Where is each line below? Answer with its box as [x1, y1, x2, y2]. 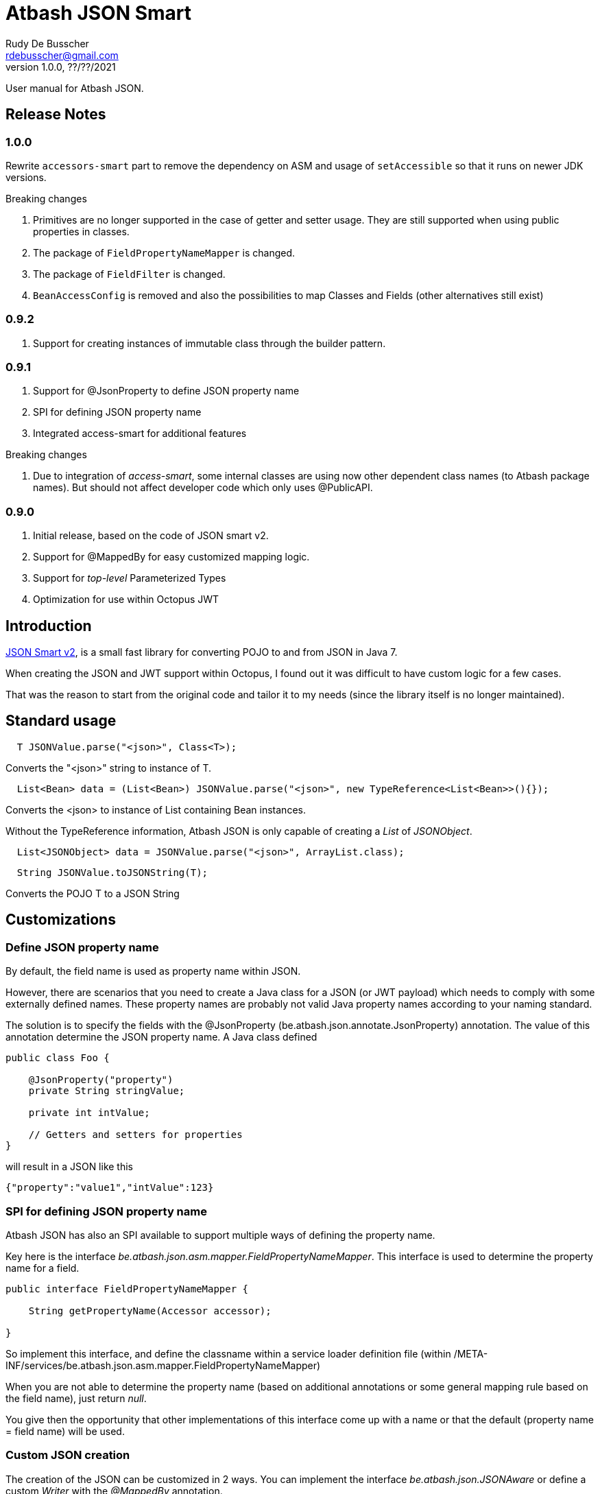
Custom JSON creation [5, 1448, 130, 1462]
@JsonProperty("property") [28, 1074, 173, 1086]
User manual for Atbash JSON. [5, 82, 144, 94]
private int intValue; [28, 1107, 150, 1119]
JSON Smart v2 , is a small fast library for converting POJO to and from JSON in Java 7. [5, 646, 398, 659]
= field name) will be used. [5, 1425, 125, 1437]
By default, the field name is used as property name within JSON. [5, 965, 301, 977]
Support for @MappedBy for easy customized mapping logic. [33, 551, 310, 563]
